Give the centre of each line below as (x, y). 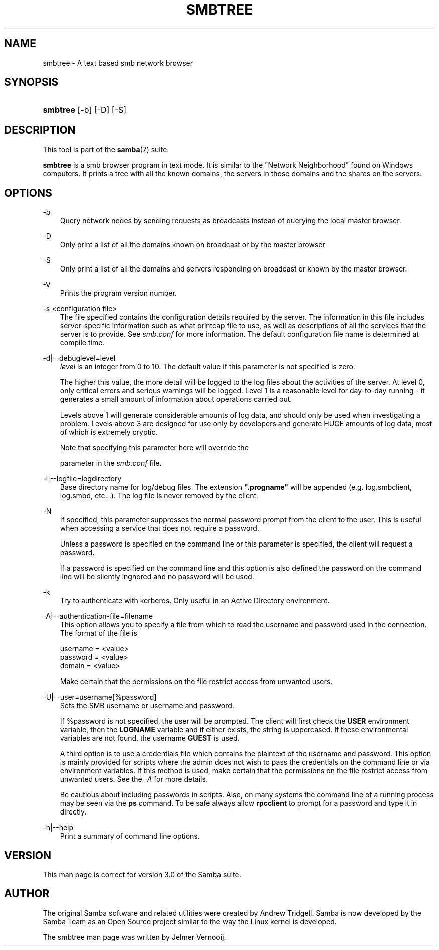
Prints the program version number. (118, 293)
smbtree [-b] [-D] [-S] (85, 110)
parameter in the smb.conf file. (111, 463)
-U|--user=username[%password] (100, 697)
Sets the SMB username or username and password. (147, 706)
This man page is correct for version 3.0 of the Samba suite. (142, 874)
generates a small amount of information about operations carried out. (176, 399)
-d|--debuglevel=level (79, 358)
